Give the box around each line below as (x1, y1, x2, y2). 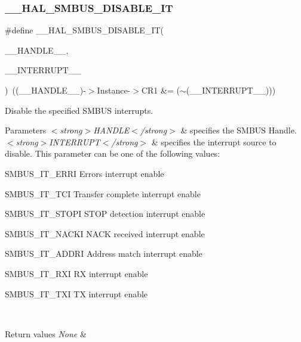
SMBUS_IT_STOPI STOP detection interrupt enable (5, 207, 205, 220)
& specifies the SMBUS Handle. (180, 124, 297, 136)
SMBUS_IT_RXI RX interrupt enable (5, 267, 148, 279)
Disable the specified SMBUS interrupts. (5, 104, 153, 116)
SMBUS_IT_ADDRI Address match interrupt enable (5, 247, 202, 260)
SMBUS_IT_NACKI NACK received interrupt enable (5, 227, 205, 240)
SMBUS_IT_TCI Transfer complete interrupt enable (5, 187, 201, 200)
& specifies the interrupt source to (151, 135, 277, 148)
